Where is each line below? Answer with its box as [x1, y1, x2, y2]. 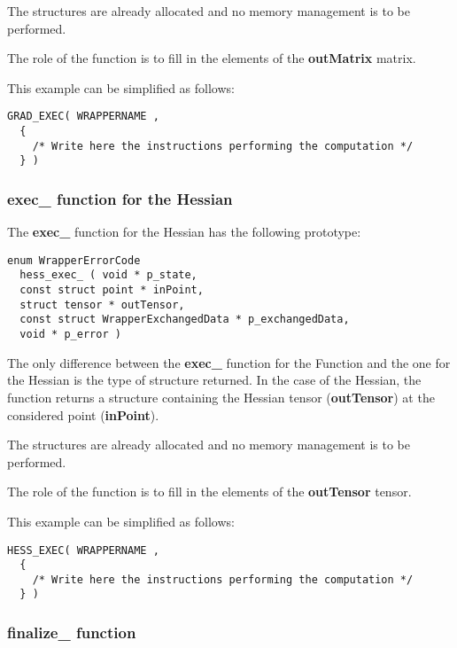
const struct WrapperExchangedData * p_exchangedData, [19, 313, 350, 326]
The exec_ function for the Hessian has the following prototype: [7, 223, 361, 241]
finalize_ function [7, 621, 136, 644]
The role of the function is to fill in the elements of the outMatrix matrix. [7, 49, 416, 67]
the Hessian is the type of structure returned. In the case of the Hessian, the [7, 371, 422, 389]
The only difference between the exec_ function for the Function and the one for [7, 353, 451, 371]
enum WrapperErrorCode [7, 254, 141, 267]
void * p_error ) [19, 328, 121, 341]
